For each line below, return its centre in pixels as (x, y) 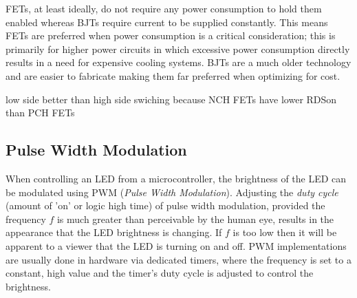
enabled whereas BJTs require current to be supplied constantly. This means (167, 22)
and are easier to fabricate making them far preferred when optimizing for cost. (173, 75)
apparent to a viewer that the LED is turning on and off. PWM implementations (176, 245)
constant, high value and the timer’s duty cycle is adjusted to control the (160, 273)
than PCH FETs (40, 113)
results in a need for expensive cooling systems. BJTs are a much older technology (178, 62)
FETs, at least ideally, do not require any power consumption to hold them (164, 8)
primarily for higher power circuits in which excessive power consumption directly (178, 49)
